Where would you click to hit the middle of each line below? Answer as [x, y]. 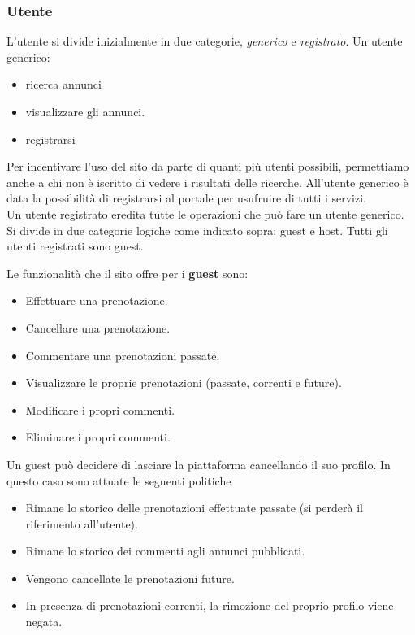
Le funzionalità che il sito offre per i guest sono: [128, 273]
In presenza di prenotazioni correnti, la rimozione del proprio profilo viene [210, 605]
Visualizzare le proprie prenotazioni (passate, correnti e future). [184, 383]
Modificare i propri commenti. [100, 409]
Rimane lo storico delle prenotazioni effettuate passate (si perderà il [194, 508]
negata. [44, 622]
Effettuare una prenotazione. [97, 300]
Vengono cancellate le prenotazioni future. [130, 578]
